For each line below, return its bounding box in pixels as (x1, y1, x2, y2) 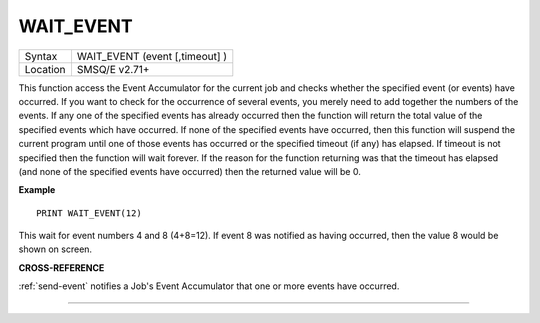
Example (18, 184, 56, 196)
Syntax (24, 49, 58, 63)
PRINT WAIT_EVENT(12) (36, 207, 142, 219)
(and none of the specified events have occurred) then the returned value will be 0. (18, 165, 362, 177)
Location (24, 62, 66, 76)
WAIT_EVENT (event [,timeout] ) (76, 49, 228, 63)
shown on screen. (18, 243, 93, 255)
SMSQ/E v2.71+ (76, 62, 150, 76)
